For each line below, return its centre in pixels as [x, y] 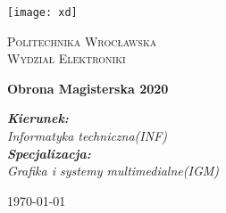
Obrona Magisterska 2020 [88, 88]
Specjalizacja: [49, 153]
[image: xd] [42, 12]
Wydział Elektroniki [67, 58]
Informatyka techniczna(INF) [88, 136]
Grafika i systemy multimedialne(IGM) [113, 171]
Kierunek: [38, 118]
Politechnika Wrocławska [82, 41]
